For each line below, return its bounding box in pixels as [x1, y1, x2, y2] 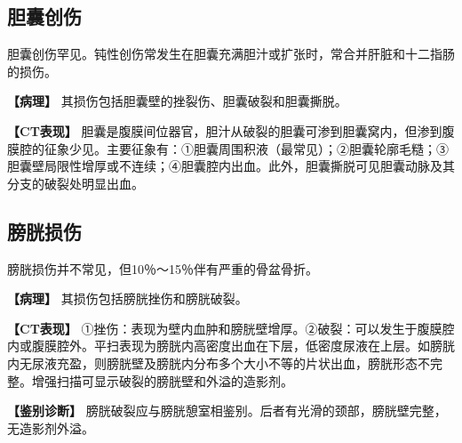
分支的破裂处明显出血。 [7, 173, 144, 192]
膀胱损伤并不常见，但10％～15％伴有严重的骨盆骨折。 [7, 259, 318, 278]
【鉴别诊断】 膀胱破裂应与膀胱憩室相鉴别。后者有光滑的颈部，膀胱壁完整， [7, 401, 447, 420]
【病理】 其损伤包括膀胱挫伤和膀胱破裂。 [7, 289, 248, 308]
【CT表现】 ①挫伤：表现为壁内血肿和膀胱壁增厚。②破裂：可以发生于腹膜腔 [7, 318, 455, 337]
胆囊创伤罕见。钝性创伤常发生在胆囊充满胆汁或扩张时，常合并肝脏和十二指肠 [7, 44, 455, 63]
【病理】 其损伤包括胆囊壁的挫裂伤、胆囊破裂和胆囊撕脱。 [7, 92, 347, 110]
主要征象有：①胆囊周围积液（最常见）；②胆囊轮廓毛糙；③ [106, 139, 449, 157]
